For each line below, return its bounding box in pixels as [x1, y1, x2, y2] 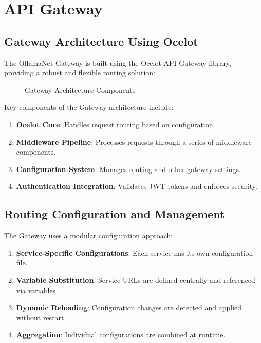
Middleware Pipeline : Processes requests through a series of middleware [16, 136, 252, 147]
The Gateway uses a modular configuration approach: [4, 230, 173, 241]
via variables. [16, 284, 58, 295]
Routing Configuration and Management [4, 206, 225, 222]
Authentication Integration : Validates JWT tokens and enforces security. [16, 181, 257, 192]
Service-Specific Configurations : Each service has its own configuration [16, 247, 253, 258]
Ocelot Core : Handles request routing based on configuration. [16, 119, 215, 129]
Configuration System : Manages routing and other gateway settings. [16, 163, 241, 174]
